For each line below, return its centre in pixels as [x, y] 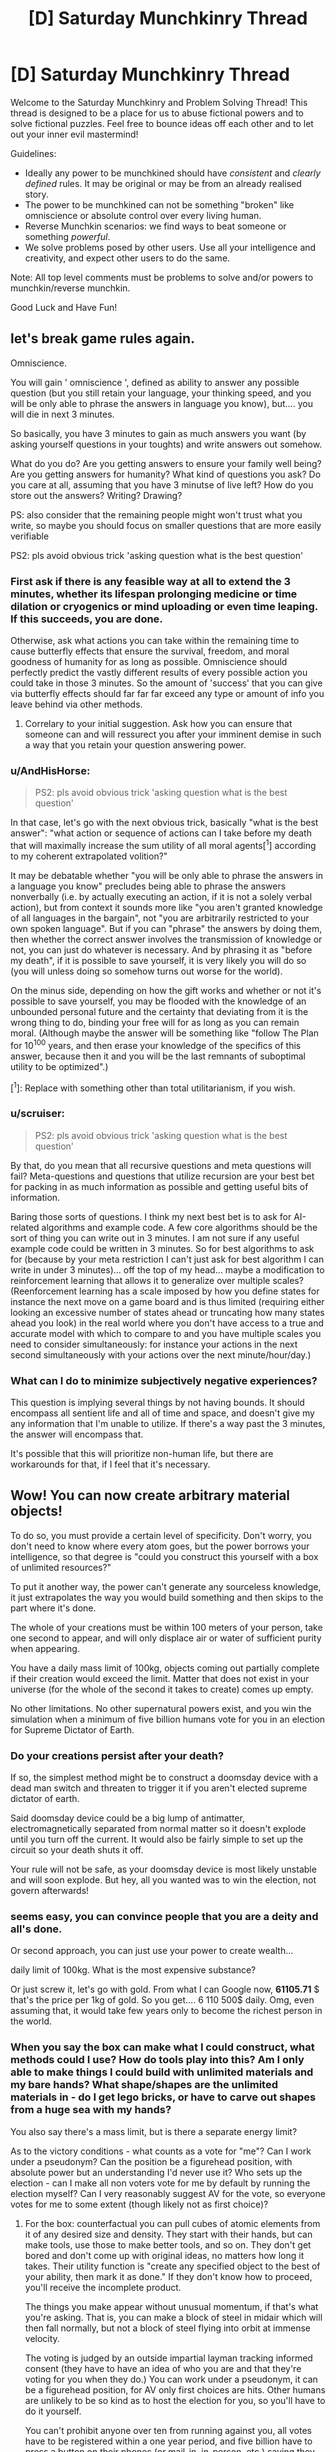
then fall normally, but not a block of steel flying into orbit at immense [168, 2328]
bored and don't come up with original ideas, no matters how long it [164, 2255]
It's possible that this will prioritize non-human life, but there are [142, 1453]
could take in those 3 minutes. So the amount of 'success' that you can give [166, 683]
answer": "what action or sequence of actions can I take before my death [161, 833]
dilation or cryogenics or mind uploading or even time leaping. [164, 606]
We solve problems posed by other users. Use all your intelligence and [170, 247]
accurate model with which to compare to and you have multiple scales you [166, 1333]
